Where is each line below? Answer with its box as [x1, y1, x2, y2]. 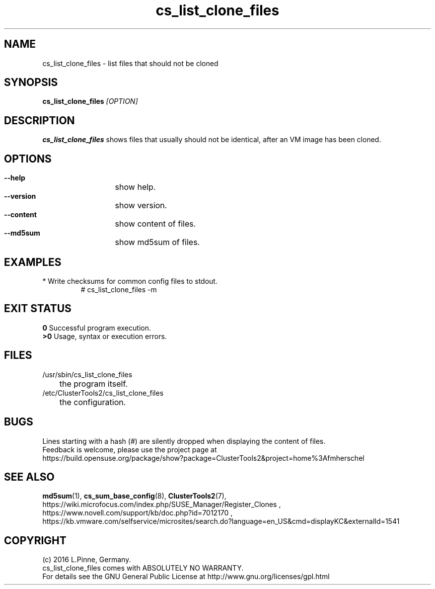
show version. [115, 200, 167, 211]
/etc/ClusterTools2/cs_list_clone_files [42, 388, 164, 397]
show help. [115, 182, 156, 192]
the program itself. [59, 378, 128, 389]
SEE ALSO [4, 470, 55, 483]
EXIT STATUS [4, 302, 72, 315]
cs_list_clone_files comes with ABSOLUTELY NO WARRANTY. [42, 564, 244, 573]
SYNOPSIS [4, 76, 58, 89]
